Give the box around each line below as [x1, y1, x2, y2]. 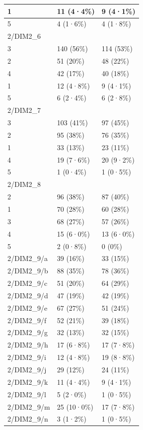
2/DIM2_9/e [7, 302, 48, 313]
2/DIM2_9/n [7, 414, 48, 424]
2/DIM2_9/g [7, 327, 48, 338]
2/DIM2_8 [7, 179, 41, 189]
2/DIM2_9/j [7, 364, 47, 374]
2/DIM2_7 [7, 105, 41, 115]
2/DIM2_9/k [7, 376, 48, 387]
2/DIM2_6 [7, 31, 41, 41]
